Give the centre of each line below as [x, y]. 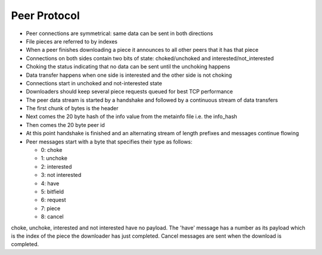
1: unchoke [54, 158]
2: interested [56, 166]
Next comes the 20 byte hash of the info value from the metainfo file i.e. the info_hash [132, 117]
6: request [53, 200]
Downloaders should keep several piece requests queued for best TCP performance [129, 92]
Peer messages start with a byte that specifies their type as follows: [109, 142]
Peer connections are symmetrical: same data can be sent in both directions [120, 33]
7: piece [51, 208]
